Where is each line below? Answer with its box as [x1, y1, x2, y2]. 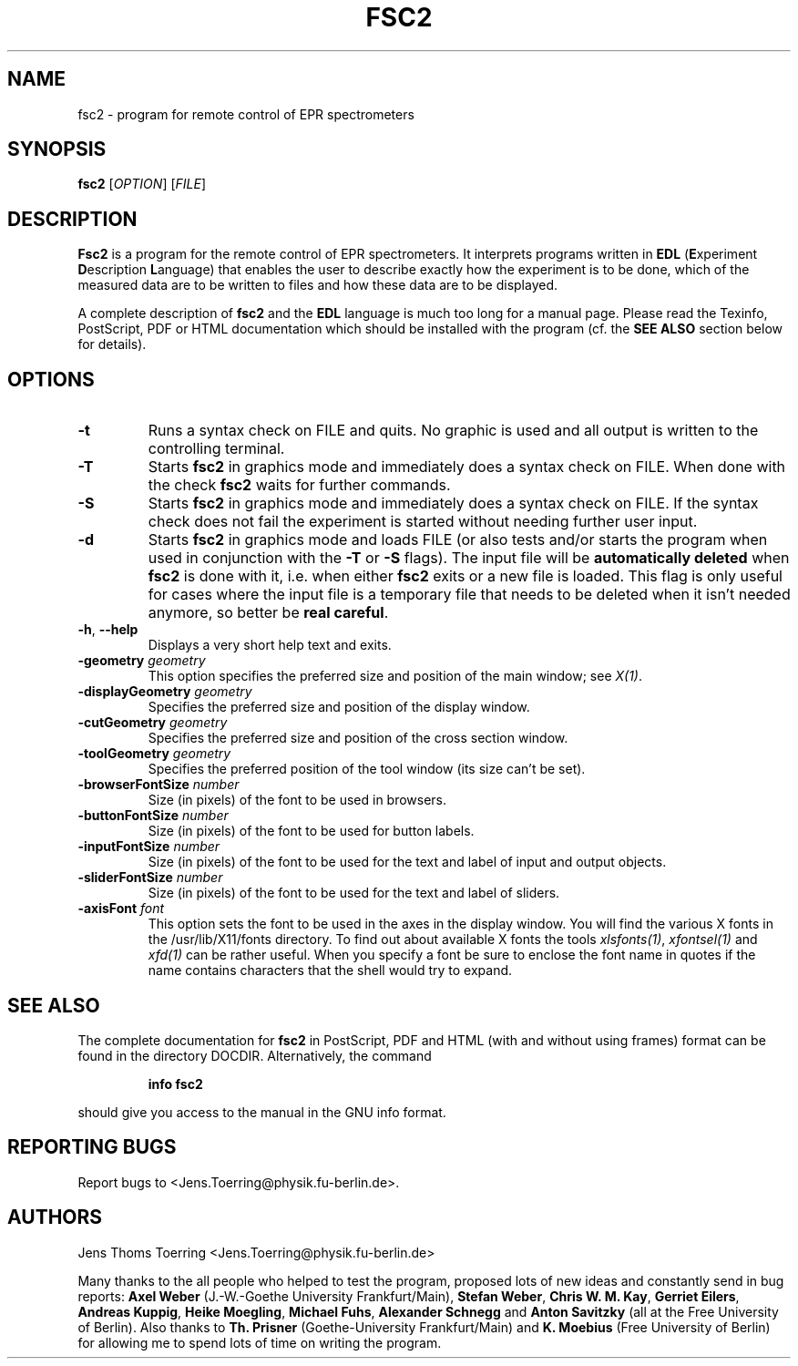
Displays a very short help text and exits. [148, 637, 392, 653]
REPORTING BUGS [7, 1135, 177, 1159]
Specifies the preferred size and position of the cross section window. [148, 730, 568, 746]
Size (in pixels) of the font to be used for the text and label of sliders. [148, 885, 560, 901]
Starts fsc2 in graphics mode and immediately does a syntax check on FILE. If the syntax [148, 494, 759, 513]
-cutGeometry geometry [77, 714, 228, 731]
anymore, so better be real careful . [148, 603, 389, 622]
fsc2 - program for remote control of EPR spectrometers [77, 106, 414, 122]
